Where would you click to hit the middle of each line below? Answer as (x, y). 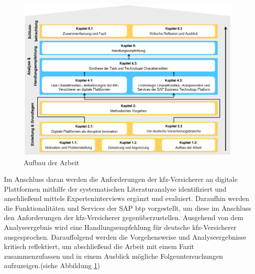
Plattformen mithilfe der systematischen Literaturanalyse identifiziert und (115, 188)
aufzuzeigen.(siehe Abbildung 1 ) (52, 265)
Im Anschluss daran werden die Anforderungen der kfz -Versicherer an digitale (121, 179)
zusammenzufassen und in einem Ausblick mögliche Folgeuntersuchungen (113, 256)
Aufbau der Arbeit (52, 162)
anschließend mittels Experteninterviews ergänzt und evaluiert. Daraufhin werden (127, 198)
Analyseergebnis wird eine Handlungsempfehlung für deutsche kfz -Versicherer (120, 227)
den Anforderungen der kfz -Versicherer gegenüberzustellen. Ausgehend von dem (124, 217)
